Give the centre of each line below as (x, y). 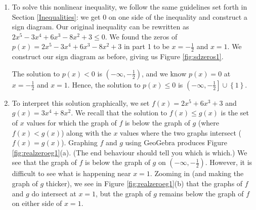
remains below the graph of (201, 193)
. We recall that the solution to (119, 113)
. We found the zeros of (141, 36)
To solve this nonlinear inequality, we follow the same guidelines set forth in (130, 7)
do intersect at (54, 193)
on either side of (37, 203)
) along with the (86, 132)
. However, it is (229, 162)
